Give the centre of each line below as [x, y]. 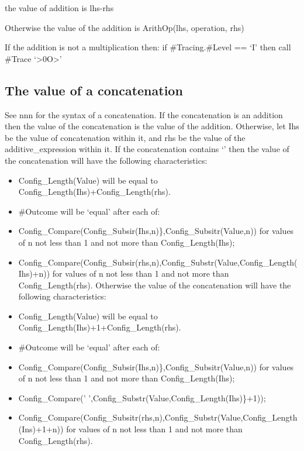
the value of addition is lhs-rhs [59, 8]
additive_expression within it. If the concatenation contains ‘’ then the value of [147, 149]
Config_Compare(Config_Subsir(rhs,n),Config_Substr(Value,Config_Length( [158, 262]
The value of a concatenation [94, 90]
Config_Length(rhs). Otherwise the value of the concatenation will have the [155, 285]
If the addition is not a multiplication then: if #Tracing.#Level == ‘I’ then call [148, 47]
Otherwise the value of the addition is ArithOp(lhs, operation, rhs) [125, 27]
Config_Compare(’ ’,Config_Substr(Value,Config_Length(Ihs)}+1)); [142, 397]
